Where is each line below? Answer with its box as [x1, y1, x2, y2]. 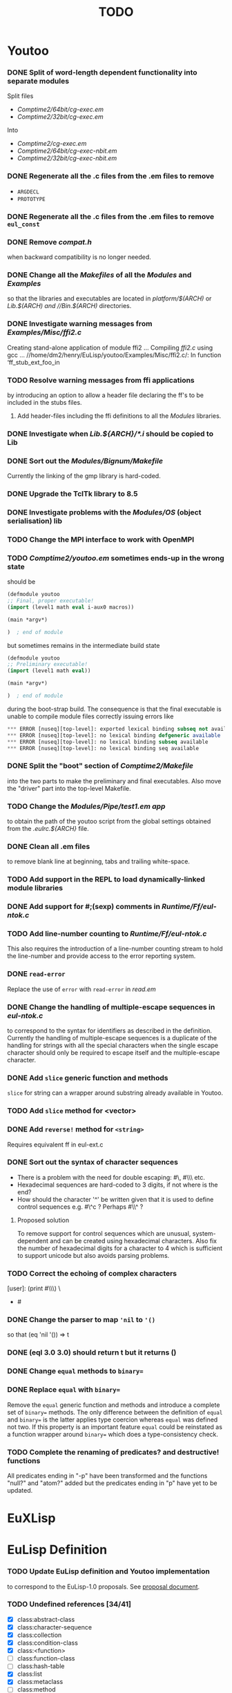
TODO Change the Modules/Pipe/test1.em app [7, 801, 166, 811]
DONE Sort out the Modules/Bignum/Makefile [7, 456, 164, 466]
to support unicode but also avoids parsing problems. [17, 1251, 170, 1259]
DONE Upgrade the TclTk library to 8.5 [7, 489, 138, 499]
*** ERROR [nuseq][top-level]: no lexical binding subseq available [7, 738, 209, 745]
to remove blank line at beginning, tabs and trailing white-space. [7, 857, 190, 865]
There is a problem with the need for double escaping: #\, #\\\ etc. [17, 1173, 206, 1181]
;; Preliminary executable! [7, 661, 88, 668]
